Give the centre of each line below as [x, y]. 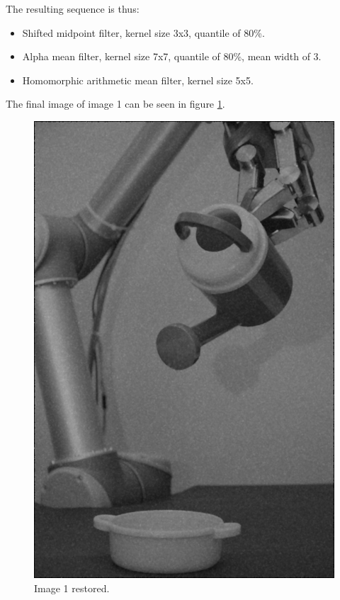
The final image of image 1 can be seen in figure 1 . [115, 104]
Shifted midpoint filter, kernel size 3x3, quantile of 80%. [143, 32]
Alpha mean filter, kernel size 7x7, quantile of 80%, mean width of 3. [172, 56]
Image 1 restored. [72, 588]
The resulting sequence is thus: [73, 9]
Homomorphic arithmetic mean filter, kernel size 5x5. [138, 80]
